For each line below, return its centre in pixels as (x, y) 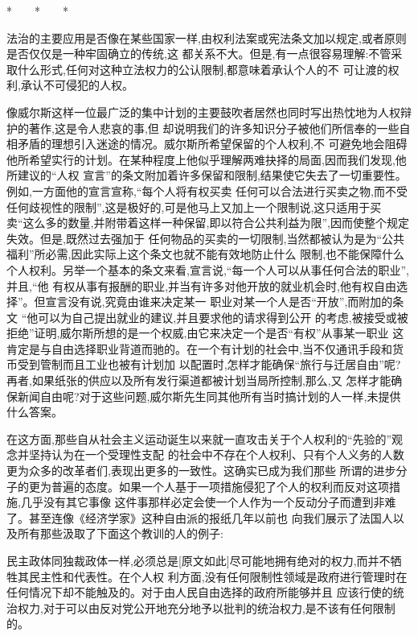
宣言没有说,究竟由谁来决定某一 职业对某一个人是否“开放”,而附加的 (219, 301)
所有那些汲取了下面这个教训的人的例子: (120, 533)
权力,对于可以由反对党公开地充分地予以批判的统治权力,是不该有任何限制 (206, 607)
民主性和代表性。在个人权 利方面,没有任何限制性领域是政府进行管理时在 (218, 576)
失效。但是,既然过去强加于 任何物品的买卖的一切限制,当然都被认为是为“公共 (206, 238)
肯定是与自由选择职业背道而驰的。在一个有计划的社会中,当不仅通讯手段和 (199, 348)
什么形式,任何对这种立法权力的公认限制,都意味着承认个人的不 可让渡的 (203, 69)
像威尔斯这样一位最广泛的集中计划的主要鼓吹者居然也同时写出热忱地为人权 (203, 112)
